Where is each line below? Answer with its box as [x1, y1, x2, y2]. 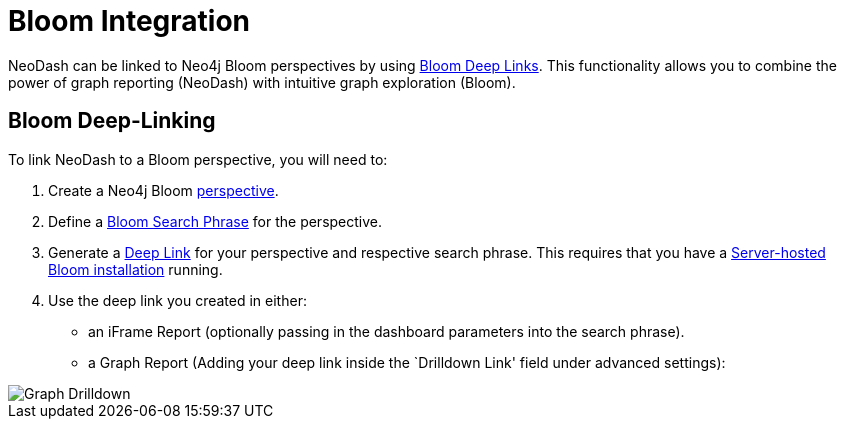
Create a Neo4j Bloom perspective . [48, 181, 279, 199]
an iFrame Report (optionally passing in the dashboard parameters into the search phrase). [88, 322, 685, 340]
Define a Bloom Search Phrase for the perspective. [48, 212, 383, 230]
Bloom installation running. [48, 260, 223, 278]
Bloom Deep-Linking [8, 108, 216, 134]
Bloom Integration [8, 4, 251, 38]
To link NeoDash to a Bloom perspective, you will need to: [8, 150, 388, 168]
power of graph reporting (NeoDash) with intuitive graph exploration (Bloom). [8, 73, 516, 91]
